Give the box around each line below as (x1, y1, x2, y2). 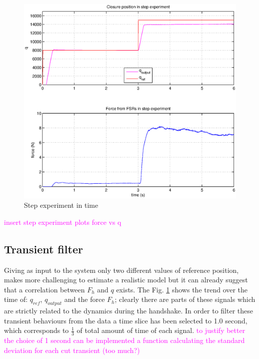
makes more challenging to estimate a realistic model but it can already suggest (4, 274, 248, 285)
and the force (64, 294, 105, 304)
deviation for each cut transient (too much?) (4, 344, 140, 355)
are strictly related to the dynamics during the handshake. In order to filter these (4, 305, 253, 316)
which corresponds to (4, 325, 69, 335)
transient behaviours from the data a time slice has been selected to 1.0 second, (4, 315, 247, 325)
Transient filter (4, 241, 83, 256)
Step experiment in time (24, 200, 98, 210)
